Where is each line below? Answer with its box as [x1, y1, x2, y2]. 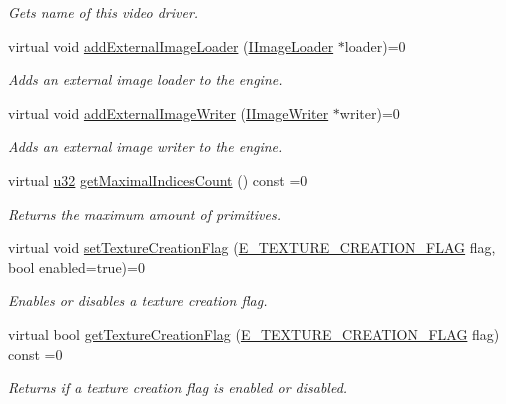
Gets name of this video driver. [8, 2, 199, 22]
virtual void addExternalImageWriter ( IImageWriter [8, 102, 329, 123]
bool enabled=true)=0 [8, 256, 145, 277]
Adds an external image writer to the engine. [8, 136, 283, 157]
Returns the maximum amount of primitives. [8, 203, 281, 224]
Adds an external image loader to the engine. [8, 69, 283, 90]
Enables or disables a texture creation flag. [8, 290, 268, 311]
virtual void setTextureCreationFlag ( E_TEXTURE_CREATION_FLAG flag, [8, 237, 496, 258]
